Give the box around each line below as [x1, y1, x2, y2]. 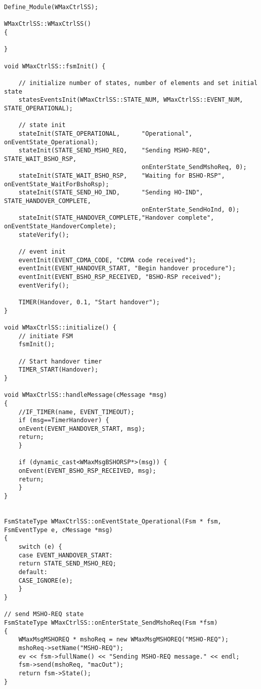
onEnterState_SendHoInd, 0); [142, 206, 240, 213]
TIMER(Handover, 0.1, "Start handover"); [18, 298, 160, 306]
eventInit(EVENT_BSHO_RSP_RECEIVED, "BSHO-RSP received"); [18, 273, 222, 280]
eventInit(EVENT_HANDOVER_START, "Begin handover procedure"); [18, 265, 236, 272]
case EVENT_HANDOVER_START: [18, 551, 113, 559]
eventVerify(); [18, 281, 69, 289]
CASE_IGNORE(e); [18, 577, 73, 584]
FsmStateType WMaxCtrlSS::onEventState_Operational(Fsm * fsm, [4, 518, 222, 525]
